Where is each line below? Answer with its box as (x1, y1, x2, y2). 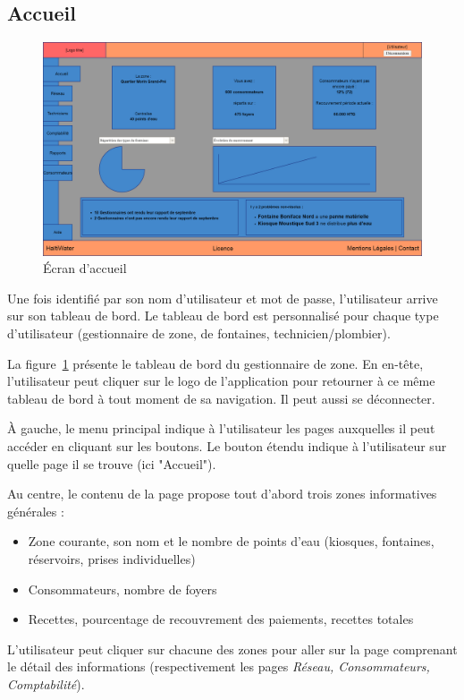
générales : (7, 501, 64, 520)
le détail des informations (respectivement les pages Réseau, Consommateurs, (7, 657, 430, 676)
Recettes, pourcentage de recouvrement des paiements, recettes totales (28, 610, 414, 628)
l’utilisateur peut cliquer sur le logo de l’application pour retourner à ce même (7, 371, 435, 390)
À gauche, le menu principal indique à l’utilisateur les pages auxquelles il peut (7, 419, 435, 438)
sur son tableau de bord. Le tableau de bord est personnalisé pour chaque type (7, 306, 439, 325)
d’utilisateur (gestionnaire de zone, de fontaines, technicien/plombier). (7, 324, 391, 343)
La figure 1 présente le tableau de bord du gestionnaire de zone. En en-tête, (7, 354, 424, 372)
